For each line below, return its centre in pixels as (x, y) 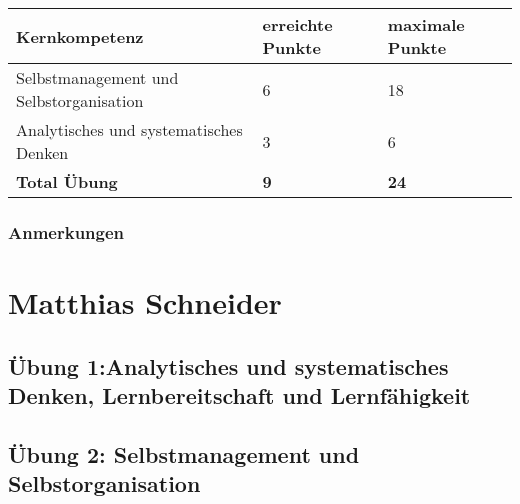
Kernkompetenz (80, 36)
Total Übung (67, 181)
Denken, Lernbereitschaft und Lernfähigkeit (239, 395)
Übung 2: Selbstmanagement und (184, 453)
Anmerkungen (66, 231)
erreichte (297, 24)
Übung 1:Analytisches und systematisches (228, 365)
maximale (426, 24)
